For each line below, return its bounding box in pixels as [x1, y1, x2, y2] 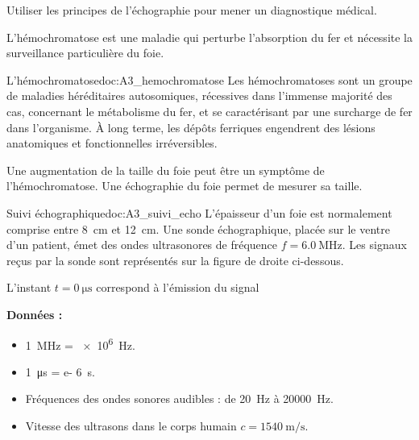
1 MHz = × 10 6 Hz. [25, 334, 135, 353]
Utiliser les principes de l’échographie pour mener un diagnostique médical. [6, 2, 377, 18]
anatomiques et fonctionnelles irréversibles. [6, 135, 218, 152]
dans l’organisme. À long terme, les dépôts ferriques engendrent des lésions [6, 118, 375, 135]
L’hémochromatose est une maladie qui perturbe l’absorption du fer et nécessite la [6, 28, 413, 45]
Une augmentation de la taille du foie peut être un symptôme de [6, 161, 325, 178]
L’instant [6, 279, 52, 296]
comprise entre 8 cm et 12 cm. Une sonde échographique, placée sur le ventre [6, 220, 390, 237]
